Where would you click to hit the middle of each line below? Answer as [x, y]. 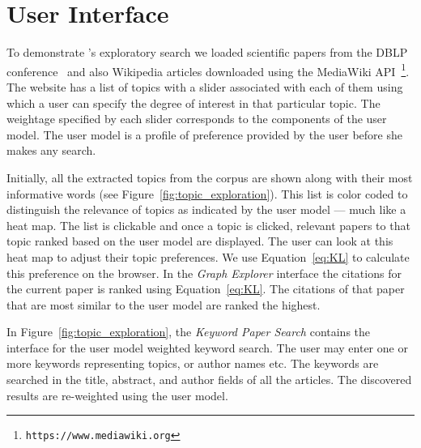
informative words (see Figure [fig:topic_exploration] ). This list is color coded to [207, 193]
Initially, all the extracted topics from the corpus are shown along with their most [210, 177]
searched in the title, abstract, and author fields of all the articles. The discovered [209, 380]
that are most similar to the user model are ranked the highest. [164, 304]
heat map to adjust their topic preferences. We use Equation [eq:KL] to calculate [208, 256]
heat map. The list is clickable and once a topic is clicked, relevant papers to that [208, 225]
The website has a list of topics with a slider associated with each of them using [205, 86]
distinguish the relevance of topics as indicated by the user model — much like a [206, 209]
